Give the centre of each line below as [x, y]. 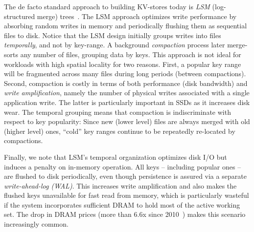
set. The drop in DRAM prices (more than [68, 214]
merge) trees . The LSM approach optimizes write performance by [137, 16]
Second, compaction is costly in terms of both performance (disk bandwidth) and [126, 83]
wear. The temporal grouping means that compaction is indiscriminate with [117, 112]
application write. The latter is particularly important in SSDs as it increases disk [127, 102]
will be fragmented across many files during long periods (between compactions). [125, 74]
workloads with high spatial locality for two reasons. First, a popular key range [123, 64]
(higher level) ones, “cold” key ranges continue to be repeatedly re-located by [120, 131]
